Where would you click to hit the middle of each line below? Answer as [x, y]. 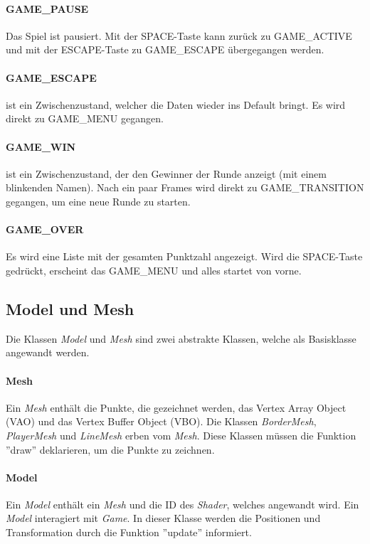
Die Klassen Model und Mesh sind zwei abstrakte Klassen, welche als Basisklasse [181, 338]
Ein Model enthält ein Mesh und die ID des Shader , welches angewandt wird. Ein [183, 504]
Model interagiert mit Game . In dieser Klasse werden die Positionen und [163, 518]
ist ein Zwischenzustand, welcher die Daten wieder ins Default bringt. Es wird [176, 104]
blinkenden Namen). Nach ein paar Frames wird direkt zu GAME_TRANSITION [185, 187]
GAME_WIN [41, 146]
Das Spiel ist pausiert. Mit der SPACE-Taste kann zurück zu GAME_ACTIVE [179, 35]
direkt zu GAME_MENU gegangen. [85, 118]
